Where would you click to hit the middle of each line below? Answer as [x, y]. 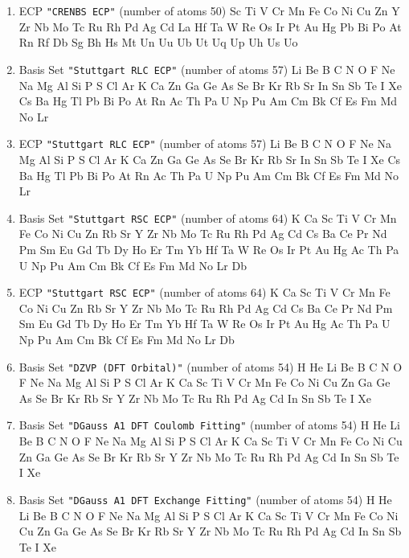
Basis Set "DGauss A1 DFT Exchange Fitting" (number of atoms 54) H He [205, 499]
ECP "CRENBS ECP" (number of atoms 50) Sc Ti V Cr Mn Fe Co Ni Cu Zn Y [209, 10]
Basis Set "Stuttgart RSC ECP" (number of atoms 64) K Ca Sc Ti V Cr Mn [208, 217]
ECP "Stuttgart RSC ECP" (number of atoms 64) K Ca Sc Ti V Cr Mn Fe [204, 292]
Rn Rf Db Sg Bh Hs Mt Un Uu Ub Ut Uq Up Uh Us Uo [158, 42]
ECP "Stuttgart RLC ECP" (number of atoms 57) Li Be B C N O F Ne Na [205, 144]
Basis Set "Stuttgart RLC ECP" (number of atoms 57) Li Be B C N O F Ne [207, 69]
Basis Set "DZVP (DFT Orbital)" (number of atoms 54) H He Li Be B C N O [211, 366]
